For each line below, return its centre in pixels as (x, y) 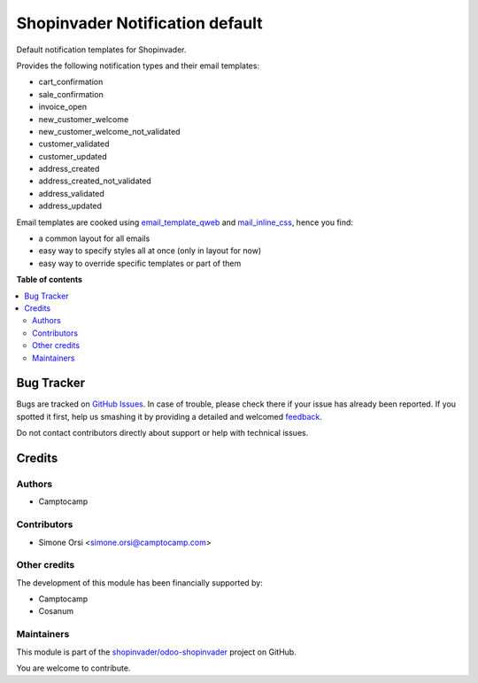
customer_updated (73, 156)
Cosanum (56, 611)
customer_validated (74, 144)
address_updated (70, 206)
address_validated (72, 193)
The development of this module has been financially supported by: (139, 582)
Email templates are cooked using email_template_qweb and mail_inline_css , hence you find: (185, 222)
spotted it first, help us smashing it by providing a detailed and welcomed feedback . (170, 416)
